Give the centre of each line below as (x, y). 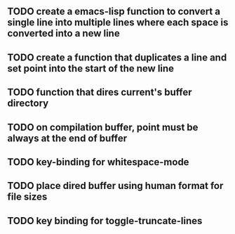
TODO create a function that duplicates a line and (117, 57)
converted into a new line (64, 33)
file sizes (27, 197)
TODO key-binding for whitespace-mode (98, 162)
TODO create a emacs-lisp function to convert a (114, 12)
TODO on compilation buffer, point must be (103, 127)
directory (28, 104)
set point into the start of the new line (90, 69)
